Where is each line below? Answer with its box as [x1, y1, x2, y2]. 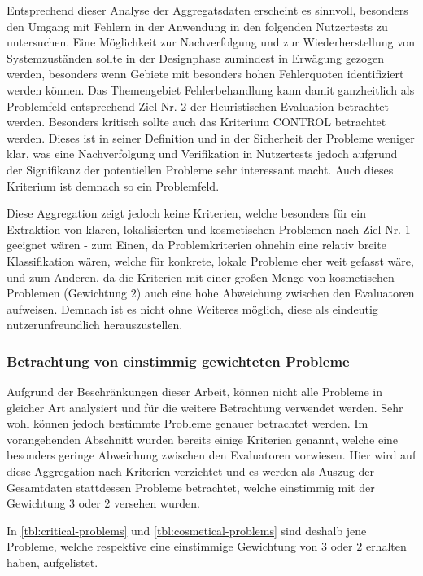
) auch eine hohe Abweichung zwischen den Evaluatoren [136, 284, 415, 301]
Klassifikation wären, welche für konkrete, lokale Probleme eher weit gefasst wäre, [7, 252, 414, 269]
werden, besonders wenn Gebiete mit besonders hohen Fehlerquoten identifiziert [7, 65, 404, 82]
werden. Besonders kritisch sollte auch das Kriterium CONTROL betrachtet [7, 113, 386, 130]
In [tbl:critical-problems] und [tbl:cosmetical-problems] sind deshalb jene [7, 521, 367, 539]
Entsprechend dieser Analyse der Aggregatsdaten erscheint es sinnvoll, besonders [7, 2, 408, 18]
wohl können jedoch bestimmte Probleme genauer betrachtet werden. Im [7, 415, 368, 432]
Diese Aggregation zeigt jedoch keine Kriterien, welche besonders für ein [7, 204, 366, 222]
